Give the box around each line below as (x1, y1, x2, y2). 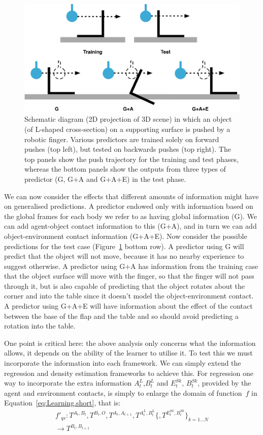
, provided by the (198, 377, 251, 388)
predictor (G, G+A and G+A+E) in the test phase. (24, 173, 186, 184)
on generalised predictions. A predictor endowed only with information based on (4, 201, 253, 211)
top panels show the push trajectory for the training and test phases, (24, 153, 239, 164)
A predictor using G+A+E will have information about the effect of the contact (4, 301, 253, 311)
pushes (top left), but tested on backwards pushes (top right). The (24, 144, 231, 154)
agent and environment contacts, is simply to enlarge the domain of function (4, 387, 242, 398)
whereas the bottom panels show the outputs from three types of (24, 164, 226, 174)
